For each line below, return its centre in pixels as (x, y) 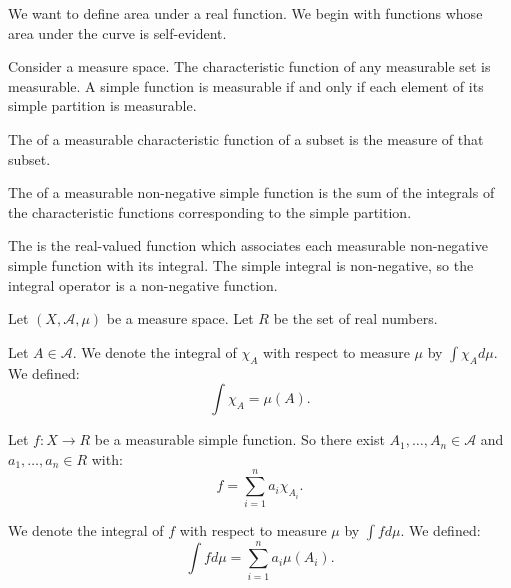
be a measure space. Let (180, 318)
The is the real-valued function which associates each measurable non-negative (248, 245)
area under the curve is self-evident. (117, 32)
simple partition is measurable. (102, 105)
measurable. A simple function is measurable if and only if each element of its (246, 85)
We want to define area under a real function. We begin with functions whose (245, 13)
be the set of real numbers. (355, 318)
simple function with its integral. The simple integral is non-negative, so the (241, 264)
